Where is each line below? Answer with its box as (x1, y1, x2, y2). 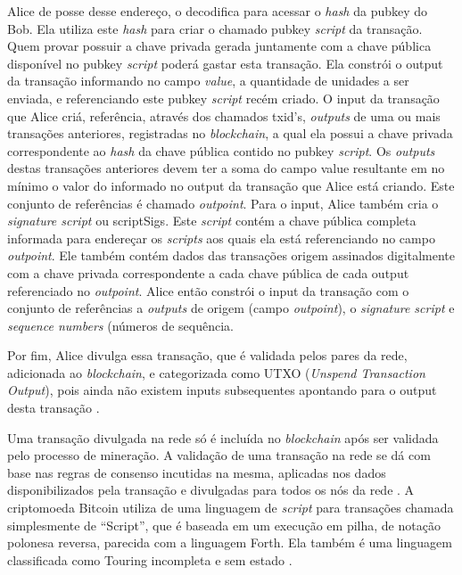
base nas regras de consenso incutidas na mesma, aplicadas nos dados (7, 463, 386, 481)
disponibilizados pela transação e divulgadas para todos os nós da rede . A (7, 481, 415, 499)
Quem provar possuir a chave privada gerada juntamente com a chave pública (7, 37, 432, 55)
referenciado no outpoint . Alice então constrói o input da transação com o (7, 281, 409, 300)
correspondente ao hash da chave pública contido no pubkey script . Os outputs (7, 141, 435, 160)
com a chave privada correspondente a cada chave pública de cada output (7, 263, 409, 282)
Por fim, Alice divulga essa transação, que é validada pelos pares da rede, (7, 346, 408, 365)
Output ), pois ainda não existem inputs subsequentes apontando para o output (7, 381, 437, 399)
